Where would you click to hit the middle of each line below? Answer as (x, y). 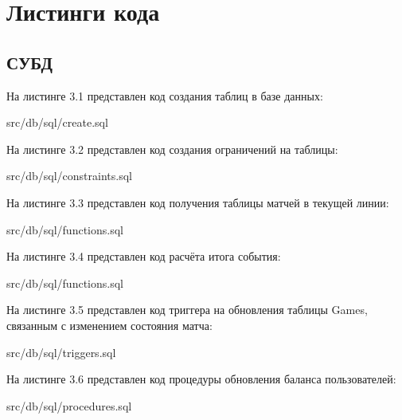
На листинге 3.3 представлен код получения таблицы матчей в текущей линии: (198, 202)
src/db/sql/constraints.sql (69, 176)
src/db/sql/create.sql (57, 122)
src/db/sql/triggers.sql (61, 352)
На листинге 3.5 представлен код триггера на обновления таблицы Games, (187, 310)
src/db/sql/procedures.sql (69, 405)
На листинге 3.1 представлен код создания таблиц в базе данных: (165, 95)
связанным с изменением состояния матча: (109, 325)
